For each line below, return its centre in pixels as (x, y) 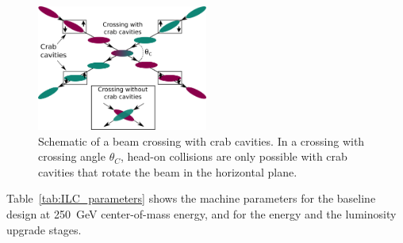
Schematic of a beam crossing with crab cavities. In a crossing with (201, 140)
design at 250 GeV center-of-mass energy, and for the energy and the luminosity (201, 214)
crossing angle (72, 156)
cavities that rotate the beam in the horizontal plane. (168, 171)
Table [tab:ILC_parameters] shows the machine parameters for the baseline (191, 198)
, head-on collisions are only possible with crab (234, 156)
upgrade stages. (44, 229)
